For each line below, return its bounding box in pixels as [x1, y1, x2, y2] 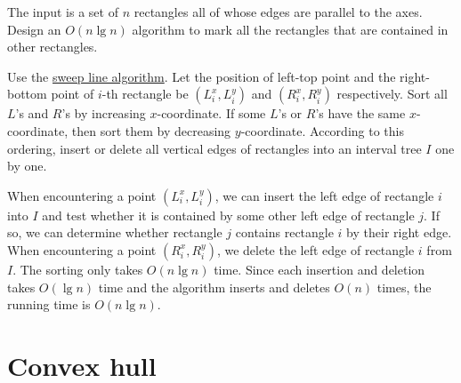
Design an [7, 20, 61, 38]
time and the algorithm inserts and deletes [98, 277, 330, 296]
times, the [376, 277, 432, 296]
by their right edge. [346, 223, 452, 242]
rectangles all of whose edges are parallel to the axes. [133, 3, 423, 20]
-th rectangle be [101, 84, 189, 103]
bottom [7, 84, 47, 103]
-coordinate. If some [157, 104, 266, 123]
